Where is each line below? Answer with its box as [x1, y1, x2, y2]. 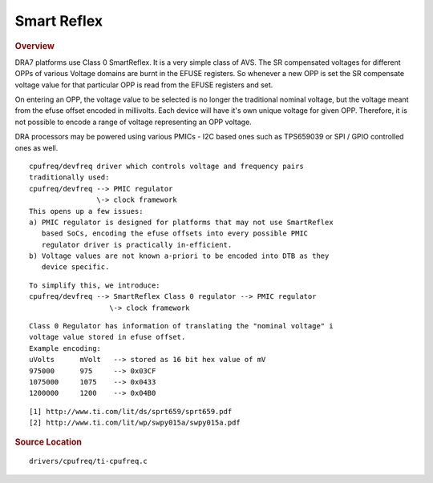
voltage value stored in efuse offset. [29, 332, 186, 342]
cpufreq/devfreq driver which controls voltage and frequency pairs [29, 161, 304, 171]
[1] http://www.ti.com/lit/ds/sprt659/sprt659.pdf [29, 407, 233, 416]
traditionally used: [29, 173, 110, 182]
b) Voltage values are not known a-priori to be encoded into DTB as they [29, 252, 330, 260]
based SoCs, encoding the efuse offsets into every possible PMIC [41, 229, 309, 238]
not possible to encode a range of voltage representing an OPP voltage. [14, 117, 252, 127]
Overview [14, 40, 55, 51]
